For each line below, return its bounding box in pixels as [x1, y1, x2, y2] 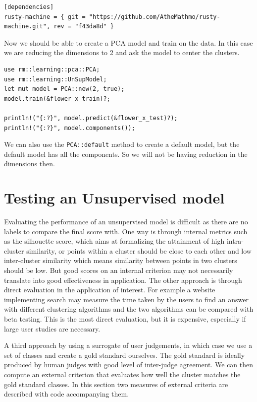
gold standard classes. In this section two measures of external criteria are [4, 379, 228, 389]
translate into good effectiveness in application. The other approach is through [4, 274, 242, 285]
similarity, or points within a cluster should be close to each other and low [26, 245, 252, 256]
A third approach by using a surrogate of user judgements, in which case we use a [4, 340, 253, 350]
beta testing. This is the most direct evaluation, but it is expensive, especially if [4, 314, 246, 324]
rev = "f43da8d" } [53, 23, 114, 30]
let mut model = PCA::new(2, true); [4, 85, 125, 93]
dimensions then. [4, 158, 55, 169]
